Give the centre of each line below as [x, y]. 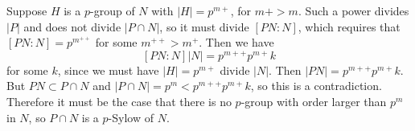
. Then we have [236, 42]
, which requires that [349, 26]
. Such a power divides [353, 10]
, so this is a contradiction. [316, 86]
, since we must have [108, 70]
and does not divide [72, 26]
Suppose [27, 10]
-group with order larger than [314, 102]
